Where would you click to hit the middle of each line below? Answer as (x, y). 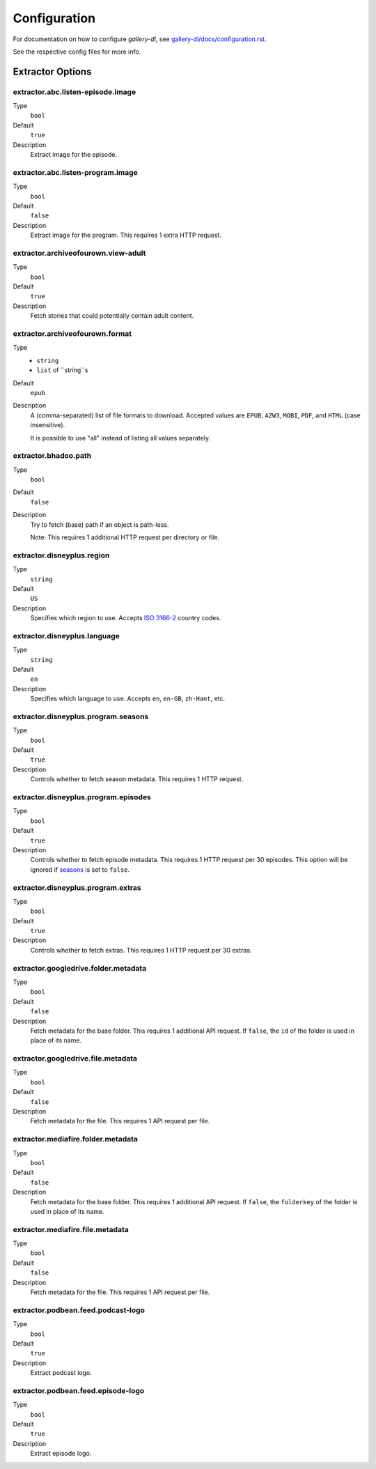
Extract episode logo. (61, 1454)
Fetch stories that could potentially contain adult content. (112, 316)
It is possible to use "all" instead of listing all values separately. (120, 438)
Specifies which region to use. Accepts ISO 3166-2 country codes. (126, 618)
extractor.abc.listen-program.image (76, 172)
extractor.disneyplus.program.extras (77, 887)
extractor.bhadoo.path (52, 456)
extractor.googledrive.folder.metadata (80, 968)
